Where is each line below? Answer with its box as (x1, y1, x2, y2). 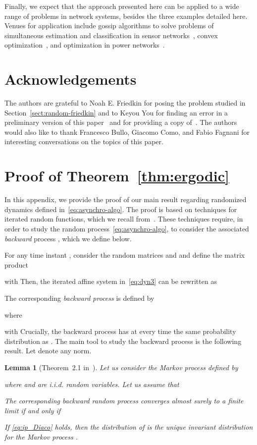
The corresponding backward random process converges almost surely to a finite (4, 395, 244, 406)
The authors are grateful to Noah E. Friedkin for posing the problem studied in (4, 98, 246, 108)
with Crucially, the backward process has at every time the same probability (4, 326, 236, 336)
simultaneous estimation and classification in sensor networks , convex (4, 30, 218, 40)
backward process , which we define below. (4, 233, 132, 243)
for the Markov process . (4, 431, 78, 442)
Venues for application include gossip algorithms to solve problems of (4, 20, 214, 31)
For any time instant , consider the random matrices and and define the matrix (4, 250, 245, 260)
